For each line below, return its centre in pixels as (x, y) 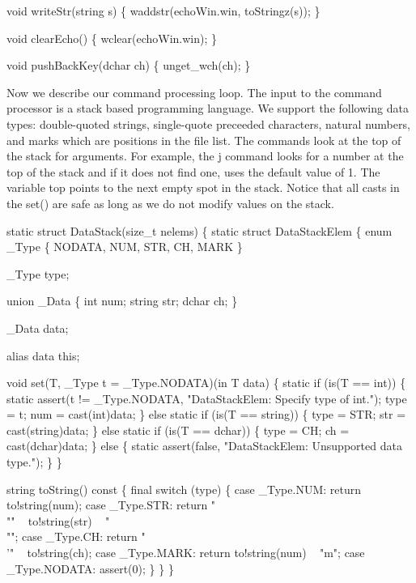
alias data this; (43, 355)
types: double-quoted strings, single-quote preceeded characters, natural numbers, (208, 123)
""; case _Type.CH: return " (76, 536)
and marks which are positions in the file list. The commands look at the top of (204, 140)
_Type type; (38, 273)
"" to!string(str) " (58, 520)
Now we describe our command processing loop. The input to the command (194, 92)
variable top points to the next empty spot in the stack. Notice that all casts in (203, 187)
